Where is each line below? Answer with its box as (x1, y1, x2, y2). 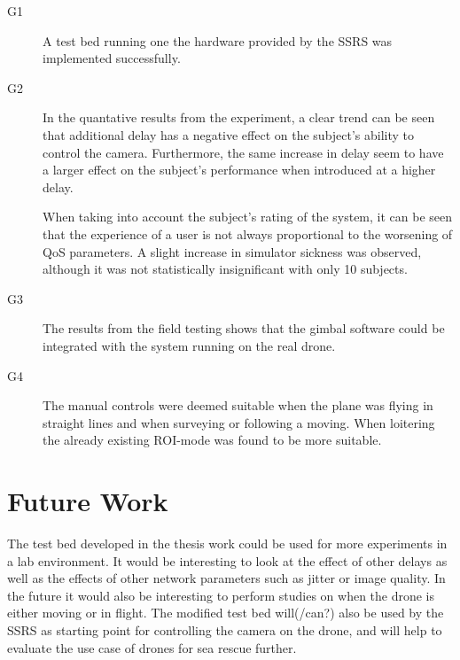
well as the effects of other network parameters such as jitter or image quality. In (7, 569, 446, 587)
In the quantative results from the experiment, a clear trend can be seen (43, 108, 435, 127)
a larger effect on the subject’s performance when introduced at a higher (43, 160, 436, 179)
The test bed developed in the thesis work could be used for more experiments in (7, 534, 448, 552)
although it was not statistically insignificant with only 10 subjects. (43, 260, 408, 278)
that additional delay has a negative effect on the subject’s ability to (43, 125, 415, 144)
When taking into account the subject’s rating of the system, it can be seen (43, 207, 453, 226)
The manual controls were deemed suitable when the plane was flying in (43, 396, 433, 415)
